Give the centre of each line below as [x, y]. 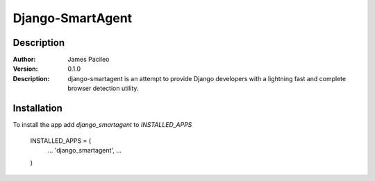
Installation [37, 109]
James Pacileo [89, 60]
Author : [24, 60]
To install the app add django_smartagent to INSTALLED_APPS [102, 125]
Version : [25, 69]
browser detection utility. [103, 88]
